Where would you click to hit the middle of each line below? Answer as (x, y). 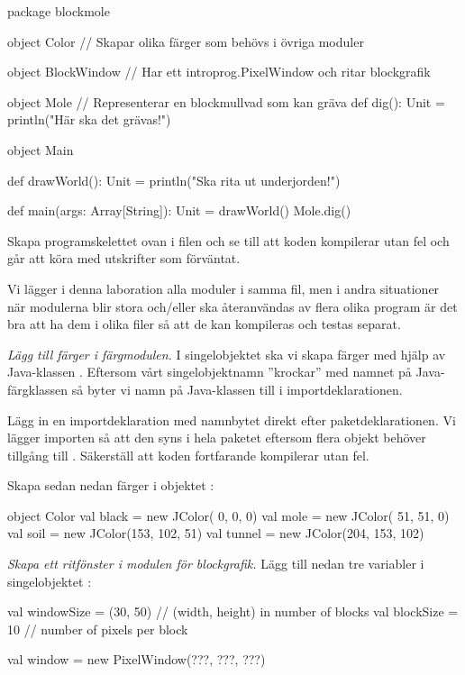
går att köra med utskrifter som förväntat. (124, 258)
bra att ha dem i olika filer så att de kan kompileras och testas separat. (204, 324)
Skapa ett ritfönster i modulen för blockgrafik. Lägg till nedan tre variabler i (216, 564)
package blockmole (59, 11)
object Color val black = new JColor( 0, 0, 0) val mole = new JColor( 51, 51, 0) (228, 515)
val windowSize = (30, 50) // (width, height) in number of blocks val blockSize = (233, 611)
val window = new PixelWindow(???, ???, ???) (137, 659)
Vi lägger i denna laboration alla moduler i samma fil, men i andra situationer (223, 288)
